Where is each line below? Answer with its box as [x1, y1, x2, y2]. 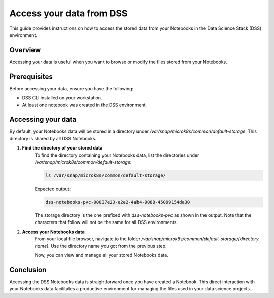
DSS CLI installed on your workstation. [22, 95, 102, 101]
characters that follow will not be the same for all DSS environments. [35, 219, 178, 226]
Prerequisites [9, 72, 53, 81]
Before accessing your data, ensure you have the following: [9, 85, 134, 91]
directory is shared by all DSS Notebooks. [9, 135, 96, 141]
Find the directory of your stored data [22, 145, 103, 151]
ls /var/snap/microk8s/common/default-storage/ [45, 172, 166, 178]
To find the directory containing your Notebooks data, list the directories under [35, 152, 199, 158]
